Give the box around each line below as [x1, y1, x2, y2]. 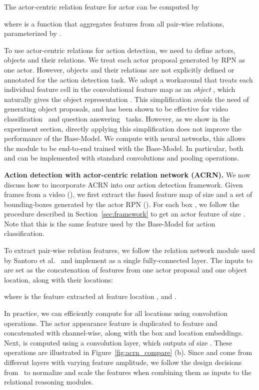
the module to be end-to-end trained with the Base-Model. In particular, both [4, 142, 243, 153]
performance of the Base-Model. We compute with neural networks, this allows [4, 133, 245, 143]
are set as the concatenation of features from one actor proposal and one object [4, 264, 247, 275]
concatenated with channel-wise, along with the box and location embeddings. [4, 327, 243, 338]
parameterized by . [4, 28, 61, 38]
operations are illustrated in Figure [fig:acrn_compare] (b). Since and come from [4, 347, 252, 357]
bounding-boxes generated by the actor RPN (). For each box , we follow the [4, 198, 239, 209]
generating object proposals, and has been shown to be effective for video [4, 103, 228, 114]
